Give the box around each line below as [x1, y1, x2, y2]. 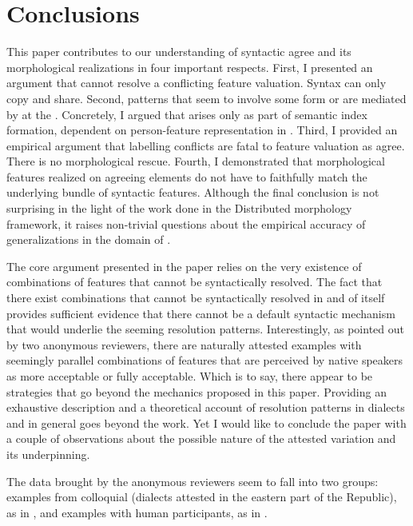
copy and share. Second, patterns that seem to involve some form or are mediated [6, 90, 407, 106]
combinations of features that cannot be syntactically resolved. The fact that [6, 273, 383, 290]
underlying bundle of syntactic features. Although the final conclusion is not [6, 184, 379, 201]
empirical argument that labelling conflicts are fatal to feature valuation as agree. [6, 137, 405, 153]
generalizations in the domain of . [6, 231, 171, 248]
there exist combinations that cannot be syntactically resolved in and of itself [6, 289, 385, 306]
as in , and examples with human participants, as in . [6, 504, 268, 520]
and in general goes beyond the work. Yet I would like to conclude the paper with [6, 414, 407, 431]
